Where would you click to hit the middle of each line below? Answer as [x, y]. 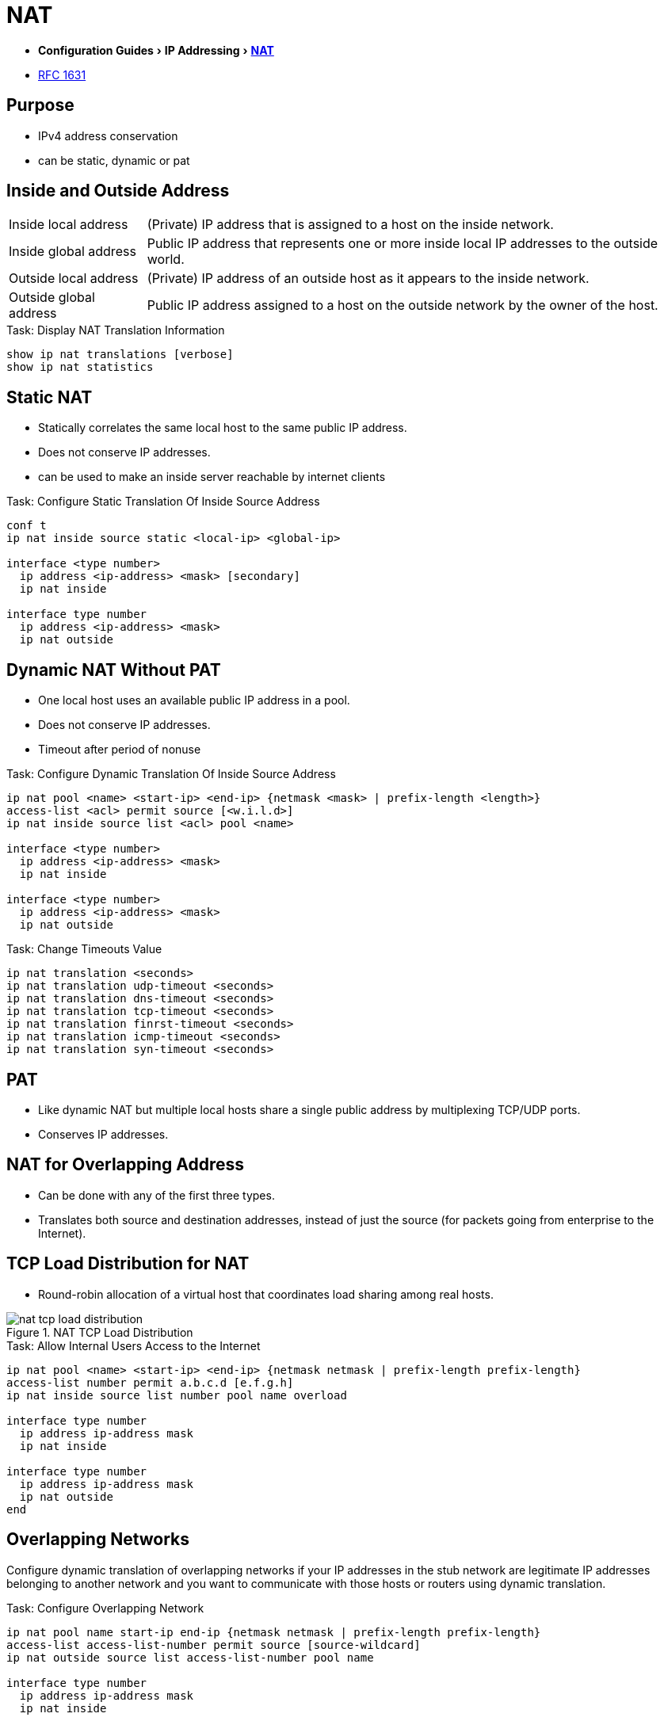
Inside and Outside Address [118, 191]
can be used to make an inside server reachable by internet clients [212, 477]
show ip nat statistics [80, 367]
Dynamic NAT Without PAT [114, 670]
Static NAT [50, 397]
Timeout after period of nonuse [120, 750]
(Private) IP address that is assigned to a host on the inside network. [350, 225]
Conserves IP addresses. [103, 1134]
